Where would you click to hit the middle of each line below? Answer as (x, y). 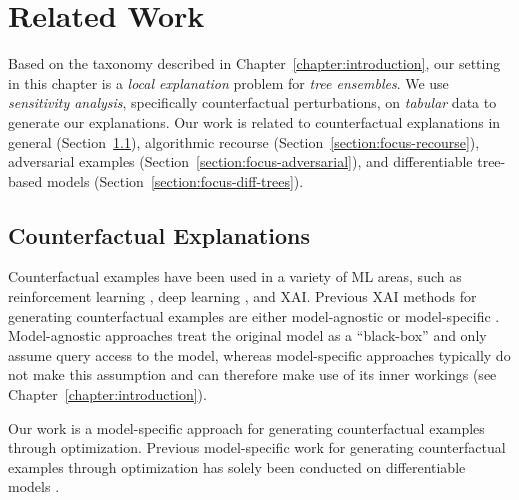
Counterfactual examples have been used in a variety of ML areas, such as (235, 276)
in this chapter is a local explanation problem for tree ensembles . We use (228, 82)
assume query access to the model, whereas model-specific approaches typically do (259, 354)
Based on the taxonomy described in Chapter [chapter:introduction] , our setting (254, 63)
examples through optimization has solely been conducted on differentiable (237, 466)
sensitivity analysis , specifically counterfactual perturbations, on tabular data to (252, 102)
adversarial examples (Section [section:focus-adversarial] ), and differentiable (240, 161)
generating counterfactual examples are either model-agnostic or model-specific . (254, 315)
